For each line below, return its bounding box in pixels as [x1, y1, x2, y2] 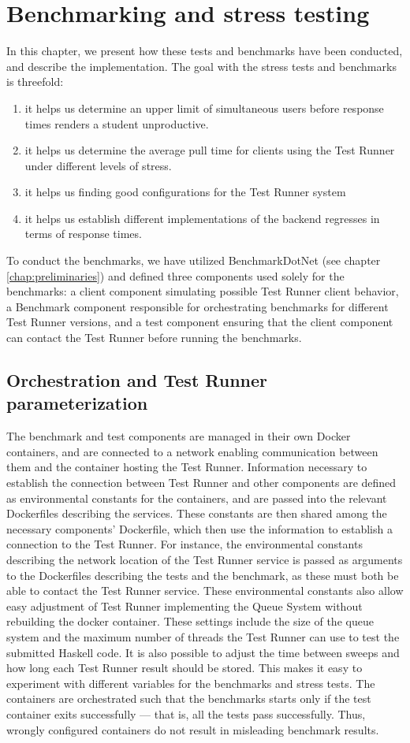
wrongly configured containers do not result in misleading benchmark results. [6, 721, 379, 737]
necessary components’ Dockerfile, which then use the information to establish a [6, 520, 393, 537]
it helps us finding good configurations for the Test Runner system [24, 184, 346, 200]
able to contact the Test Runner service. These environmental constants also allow [6, 582, 404, 599]
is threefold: [6, 73, 64, 90]
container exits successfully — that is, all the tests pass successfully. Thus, [6, 705, 366, 722]
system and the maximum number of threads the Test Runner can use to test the [6, 628, 400, 645]
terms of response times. [24, 225, 142, 242]
